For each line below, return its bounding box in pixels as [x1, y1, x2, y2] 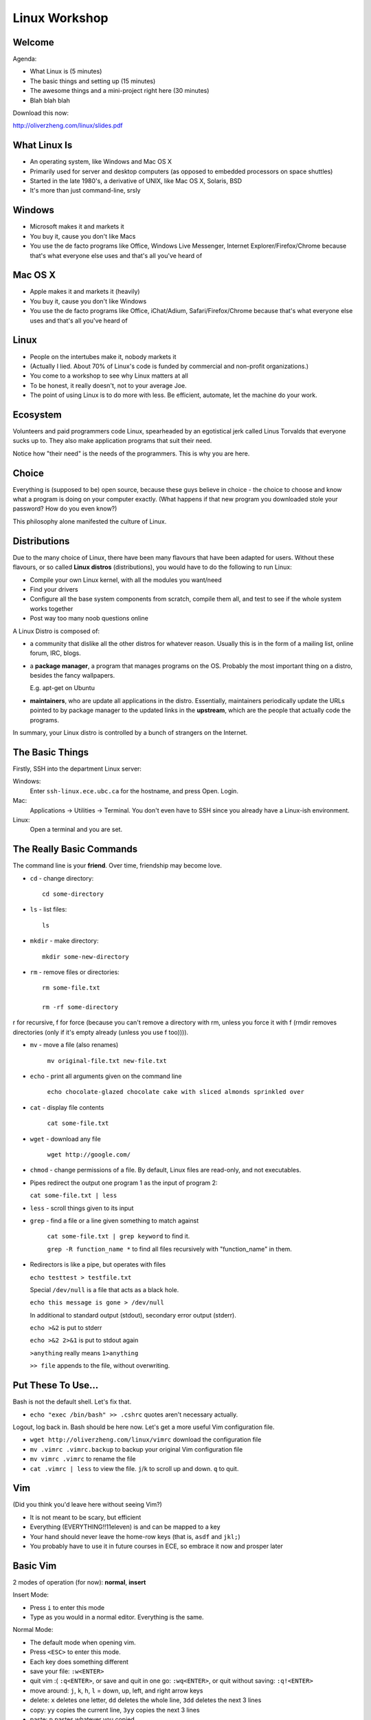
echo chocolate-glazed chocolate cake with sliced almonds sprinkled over [47, 1088, 305, 1096]
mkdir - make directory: [30, 936, 99, 945]
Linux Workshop [12, 10, 109, 25]
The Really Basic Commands [12, 843, 138, 855]
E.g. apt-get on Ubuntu [30, 684, 95, 692]
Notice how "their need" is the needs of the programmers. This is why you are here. [12, 449, 250, 458]
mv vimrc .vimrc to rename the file [30, 1455, 136, 1463]
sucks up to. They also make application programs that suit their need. [12, 437, 212, 445]
